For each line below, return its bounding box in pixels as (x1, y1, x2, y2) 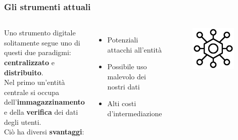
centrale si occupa (4, 86, 59, 97)
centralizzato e (4, 57, 55, 67)
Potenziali (107, 34, 138, 45)
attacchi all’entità (107, 44, 162, 55)
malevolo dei (107, 71, 146, 81)
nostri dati (107, 81, 140, 91)
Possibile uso (107, 61, 147, 72)
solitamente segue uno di (4, 37, 80, 48)
